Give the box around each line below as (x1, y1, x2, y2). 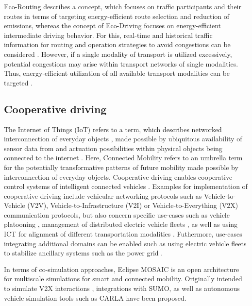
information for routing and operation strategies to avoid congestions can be (4, 39, 231, 50)
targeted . (4, 77, 33, 87)
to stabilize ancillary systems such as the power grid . (4, 248, 163, 258)
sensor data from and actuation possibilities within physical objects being (4, 143, 222, 153)
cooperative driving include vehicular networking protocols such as (4, 190, 202, 201)
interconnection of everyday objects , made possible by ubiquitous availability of (4, 134, 242, 144)
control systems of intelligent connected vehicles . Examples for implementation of (4, 181, 248, 191)
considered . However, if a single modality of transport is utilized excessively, (4, 49, 232, 59)
